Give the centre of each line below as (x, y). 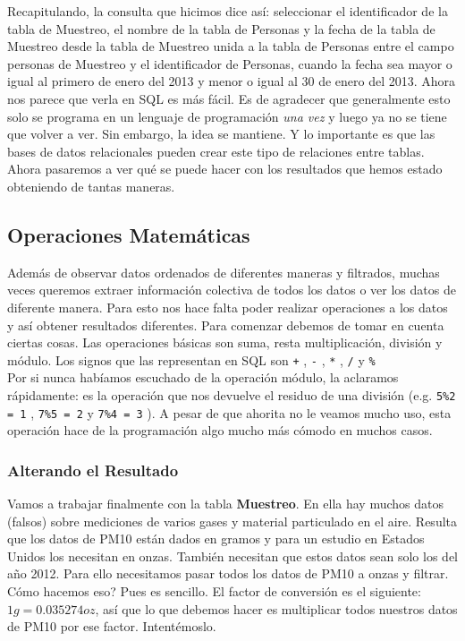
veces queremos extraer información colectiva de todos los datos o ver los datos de (232, 290)
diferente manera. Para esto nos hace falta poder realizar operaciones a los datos (228, 307)
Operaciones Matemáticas (129, 234)
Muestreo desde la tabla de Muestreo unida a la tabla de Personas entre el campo (231, 46)
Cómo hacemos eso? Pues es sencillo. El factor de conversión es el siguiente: (214, 591)
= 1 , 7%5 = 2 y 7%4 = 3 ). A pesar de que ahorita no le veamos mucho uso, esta (229, 412)
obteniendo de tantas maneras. (91, 186)
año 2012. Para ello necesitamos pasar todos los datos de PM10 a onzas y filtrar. (228, 573)
